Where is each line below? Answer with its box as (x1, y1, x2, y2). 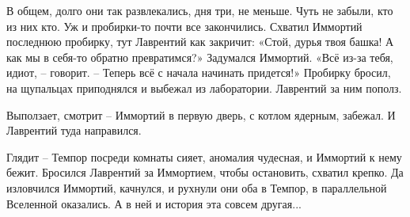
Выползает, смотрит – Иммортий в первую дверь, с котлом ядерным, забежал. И (6, 106, 396, 123)
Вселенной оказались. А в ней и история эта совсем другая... (6, 195, 302, 211)
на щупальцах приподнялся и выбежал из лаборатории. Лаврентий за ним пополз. (6, 79, 402, 96)
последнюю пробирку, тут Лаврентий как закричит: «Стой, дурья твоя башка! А (6, 33, 394, 50)
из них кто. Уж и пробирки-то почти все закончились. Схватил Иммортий (6, 17, 363, 34)
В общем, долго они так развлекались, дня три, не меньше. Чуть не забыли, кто (6, 2, 393, 18)
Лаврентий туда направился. (6, 122, 142, 139)
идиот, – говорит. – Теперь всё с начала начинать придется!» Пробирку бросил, (6, 64, 391, 81)
